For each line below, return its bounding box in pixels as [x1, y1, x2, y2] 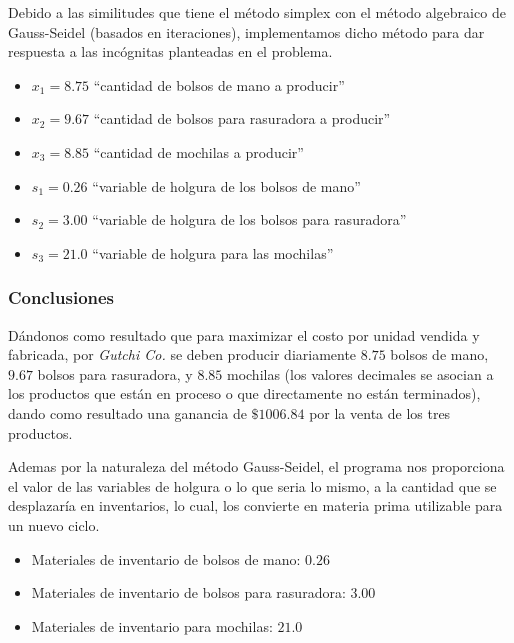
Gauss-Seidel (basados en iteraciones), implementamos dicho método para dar [8, 21, 485, 42]
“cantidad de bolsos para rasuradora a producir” [93, 108, 391, 129]
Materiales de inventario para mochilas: [31, 615, 273, 636]
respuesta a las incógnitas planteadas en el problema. [8, 41, 333, 62]
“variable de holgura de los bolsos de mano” [92, 175, 361, 196]
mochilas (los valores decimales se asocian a [226, 363, 494, 384]
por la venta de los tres [309, 402, 451, 423]
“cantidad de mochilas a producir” [93, 141, 304, 162]
